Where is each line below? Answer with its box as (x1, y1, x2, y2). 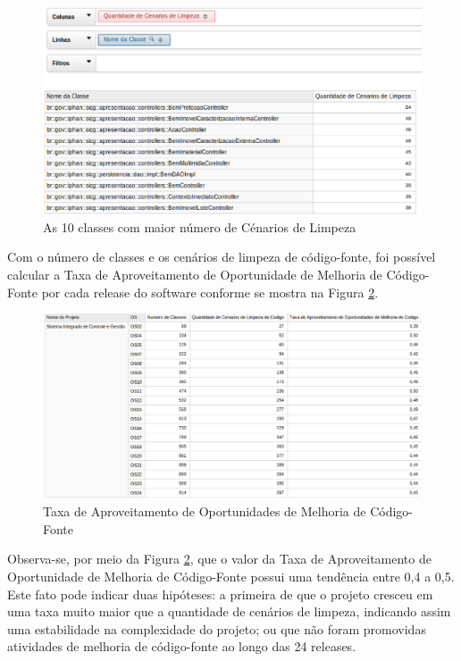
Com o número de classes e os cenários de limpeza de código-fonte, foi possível (7, 247, 436, 266)
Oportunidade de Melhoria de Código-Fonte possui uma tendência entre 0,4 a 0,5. (7, 567, 455, 586)
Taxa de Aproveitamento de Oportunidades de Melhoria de (43, 502, 366, 521)
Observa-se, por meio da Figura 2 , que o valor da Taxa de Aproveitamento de (7, 549, 432, 568)
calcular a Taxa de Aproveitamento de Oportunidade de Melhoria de (7, 265, 382, 284)
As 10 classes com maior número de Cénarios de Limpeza (43, 217, 356, 236)
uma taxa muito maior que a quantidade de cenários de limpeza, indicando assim (7, 602, 451, 621)
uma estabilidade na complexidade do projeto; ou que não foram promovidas (7, 619, 426, 638)
